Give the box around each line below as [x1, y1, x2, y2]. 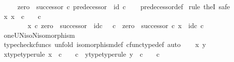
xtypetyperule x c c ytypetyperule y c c [3, 48, 160, 59]
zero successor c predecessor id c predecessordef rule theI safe [17, 1, 230, 11]
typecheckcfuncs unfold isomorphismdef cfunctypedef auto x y [3, 39, 206, 49]
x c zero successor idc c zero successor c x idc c [27, 20, 204, 31]
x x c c [3, 11, 41, 21]
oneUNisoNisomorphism [3, 30, 75, 40]
